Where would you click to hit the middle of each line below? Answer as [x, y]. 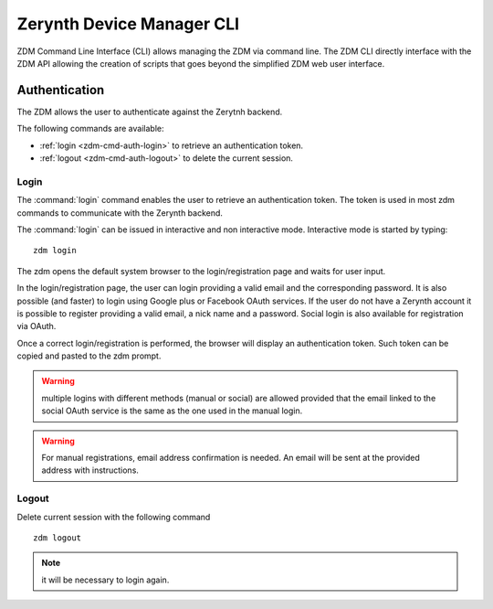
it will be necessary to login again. [105, 580]
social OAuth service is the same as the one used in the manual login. [172, 411]
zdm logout [58, 538]
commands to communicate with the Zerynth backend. [120, 213]
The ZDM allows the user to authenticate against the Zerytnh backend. [150, 112]
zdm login [55, 251]
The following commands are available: [90, 129]
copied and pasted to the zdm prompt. [89, 356]
